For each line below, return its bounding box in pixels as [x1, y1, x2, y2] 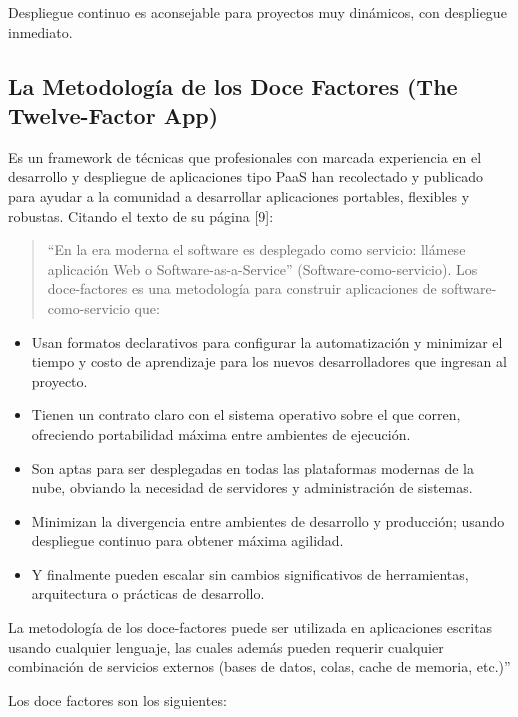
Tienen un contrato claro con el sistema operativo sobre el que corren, [31, 404, 461, 425]
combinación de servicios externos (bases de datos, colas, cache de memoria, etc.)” [8, 656, 511, 677]
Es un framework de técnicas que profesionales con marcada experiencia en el [8, 146, 482, 167]
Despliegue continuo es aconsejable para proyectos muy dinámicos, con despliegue [8, 2, 507, 22]
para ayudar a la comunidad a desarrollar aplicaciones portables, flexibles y [8, 185, 470, 206]
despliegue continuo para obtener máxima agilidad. [31, 530, 344, 551]
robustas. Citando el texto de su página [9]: [8, 205, 274, 226]
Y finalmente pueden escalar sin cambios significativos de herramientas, [31, 563, 469, 584]
